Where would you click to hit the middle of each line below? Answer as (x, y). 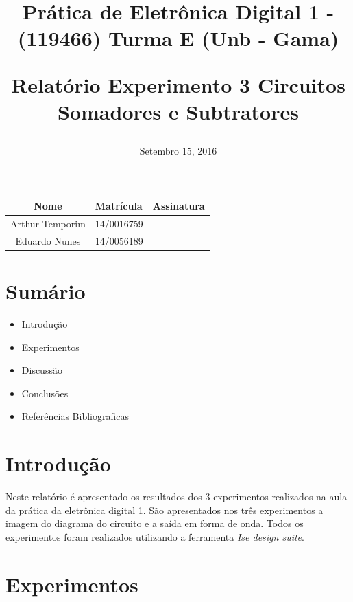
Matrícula (119, 206)
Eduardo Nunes (48, 240)
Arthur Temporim (48, 223)
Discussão (42, 370)
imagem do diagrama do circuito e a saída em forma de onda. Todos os (155, 523)
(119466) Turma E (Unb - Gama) (178, 38)
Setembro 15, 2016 (178, 150)
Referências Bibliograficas (75, 416)
